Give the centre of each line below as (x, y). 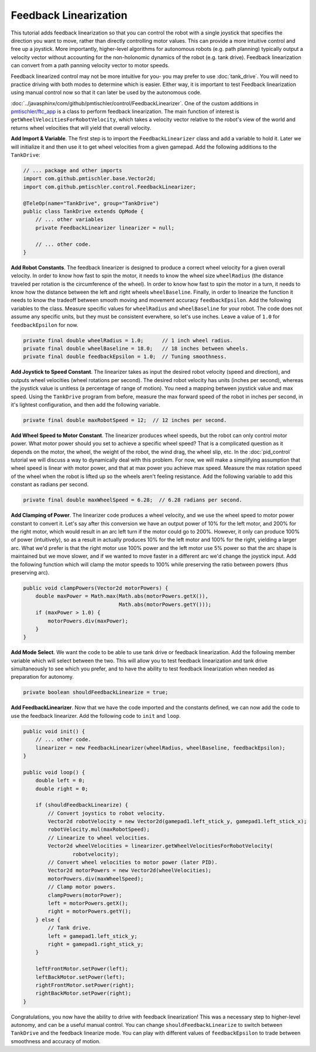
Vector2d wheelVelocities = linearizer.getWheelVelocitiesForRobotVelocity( (160, 846)
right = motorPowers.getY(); (90, 912)
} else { (48, 919)
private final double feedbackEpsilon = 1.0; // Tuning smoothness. (125, 357)
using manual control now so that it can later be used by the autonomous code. (106, 92)
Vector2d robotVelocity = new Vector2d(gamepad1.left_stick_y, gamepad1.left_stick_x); (177, 821)
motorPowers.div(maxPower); (88, 621)
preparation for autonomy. (42, 677)
